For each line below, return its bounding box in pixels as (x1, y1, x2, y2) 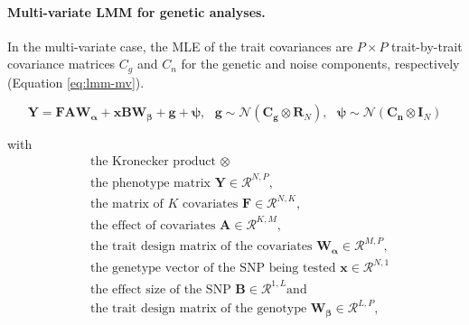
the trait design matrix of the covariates (89, 240, 313, 254)
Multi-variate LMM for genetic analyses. (7, 2, 266, 21)
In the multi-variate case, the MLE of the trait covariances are (7, 36, 353, 55)
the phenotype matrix (89, 176, 211, 190)
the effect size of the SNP (89, 283, 231, 296)
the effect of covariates (89, 218, 216, 232)
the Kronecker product (89, 155, 216, 169)
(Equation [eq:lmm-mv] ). (7, 72, 145, 91)
